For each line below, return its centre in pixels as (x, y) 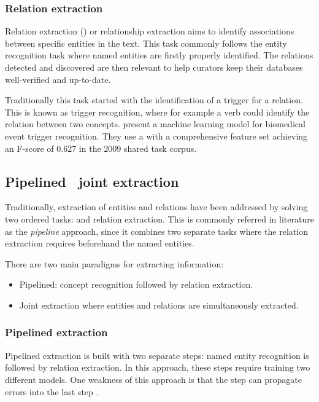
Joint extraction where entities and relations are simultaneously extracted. (159, 305)
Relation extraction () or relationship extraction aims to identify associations (150, 31)
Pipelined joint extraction (92, 181)
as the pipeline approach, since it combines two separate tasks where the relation (156, 231)
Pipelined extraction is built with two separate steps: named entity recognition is (157, 355)
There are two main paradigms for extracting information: (114, 263)
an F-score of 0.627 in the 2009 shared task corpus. (101, 148)
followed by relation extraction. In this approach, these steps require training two (158, 367)
